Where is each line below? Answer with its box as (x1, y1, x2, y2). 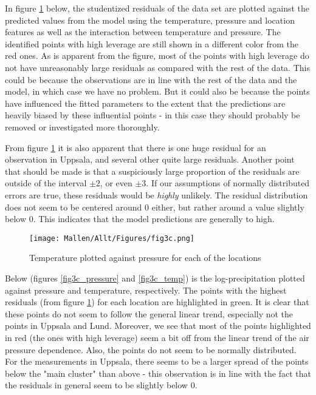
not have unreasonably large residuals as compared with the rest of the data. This (5, 61, 310, 73)
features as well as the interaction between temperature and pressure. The (5, 25, 281, 38)
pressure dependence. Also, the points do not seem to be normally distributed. (5, 343, 297, 356)
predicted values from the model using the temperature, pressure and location (5, 13, 295, 26)
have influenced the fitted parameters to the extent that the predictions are (5, 96, 286, 109)
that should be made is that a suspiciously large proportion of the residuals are (5, 164, 300, 177)
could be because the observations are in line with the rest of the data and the (5, 73, 297, 86)
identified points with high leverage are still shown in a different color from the (5, 37, 299, 50)
